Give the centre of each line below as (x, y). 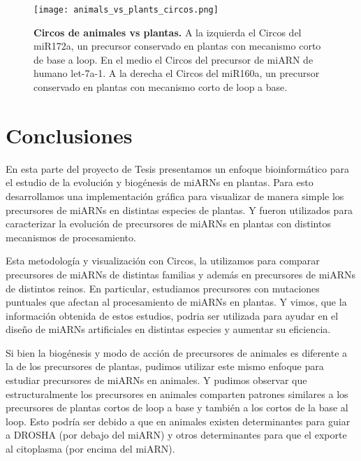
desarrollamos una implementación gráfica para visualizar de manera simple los (175, 196)
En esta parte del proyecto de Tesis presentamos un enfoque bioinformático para (177, 168)
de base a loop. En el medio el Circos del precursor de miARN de (174, 59)
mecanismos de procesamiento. (71, 237)
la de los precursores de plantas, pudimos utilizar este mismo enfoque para (165, 366)
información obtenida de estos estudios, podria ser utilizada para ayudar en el (172, 315)
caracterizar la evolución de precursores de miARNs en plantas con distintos (168, 224)
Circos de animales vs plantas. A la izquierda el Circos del (168, 32)
